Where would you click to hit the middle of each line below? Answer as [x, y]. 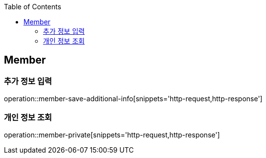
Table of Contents [33, 7]
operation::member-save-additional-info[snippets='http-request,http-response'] [133, 99]
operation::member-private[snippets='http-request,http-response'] [112, 135]
